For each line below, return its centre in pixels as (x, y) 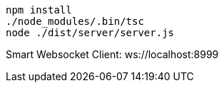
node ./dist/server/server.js (90, 33)
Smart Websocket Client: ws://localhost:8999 (112, 54)
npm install (39, 10)
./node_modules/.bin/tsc (75, 21)
